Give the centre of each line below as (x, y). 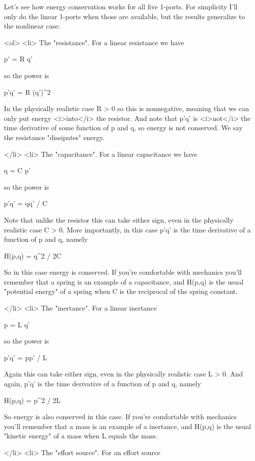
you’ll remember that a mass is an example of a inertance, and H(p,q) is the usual (127, 426)
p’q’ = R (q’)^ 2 (28, 92)
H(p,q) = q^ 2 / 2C (33, 255)
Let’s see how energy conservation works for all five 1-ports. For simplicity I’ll (121, 6)
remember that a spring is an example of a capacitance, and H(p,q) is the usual (124, 281)
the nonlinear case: (32, 26)
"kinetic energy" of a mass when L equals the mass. (81, 436)
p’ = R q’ (18, 59)
